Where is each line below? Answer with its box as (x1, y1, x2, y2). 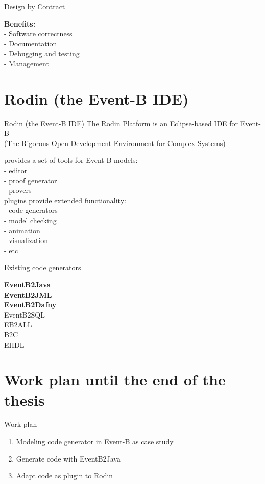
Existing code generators (4, 262, 81, 273)
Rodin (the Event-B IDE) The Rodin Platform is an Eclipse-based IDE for (4, 117, 238, 128)
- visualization (4, 235, 49, 246)
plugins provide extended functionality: (4, 195, 126, 205)
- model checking (4, 215, 57, 226)
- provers (4, 185, 32, 196)
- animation (4, 225, 40, 235)
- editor (4, 165, 28, 176)
